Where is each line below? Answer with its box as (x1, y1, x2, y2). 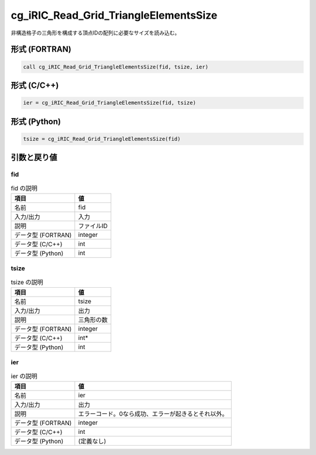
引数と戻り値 (11, 153, 57, 163)
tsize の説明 (11, 278, 43, 286)
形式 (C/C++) (11, 80, 59, 90)
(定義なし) (78, 437, 107, 446)
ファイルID (78, 222, 108, 230)
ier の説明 (11, 372, 37, 380)
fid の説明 (11, 184, 38, 192)
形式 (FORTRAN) (11, 44, 71, 54)
